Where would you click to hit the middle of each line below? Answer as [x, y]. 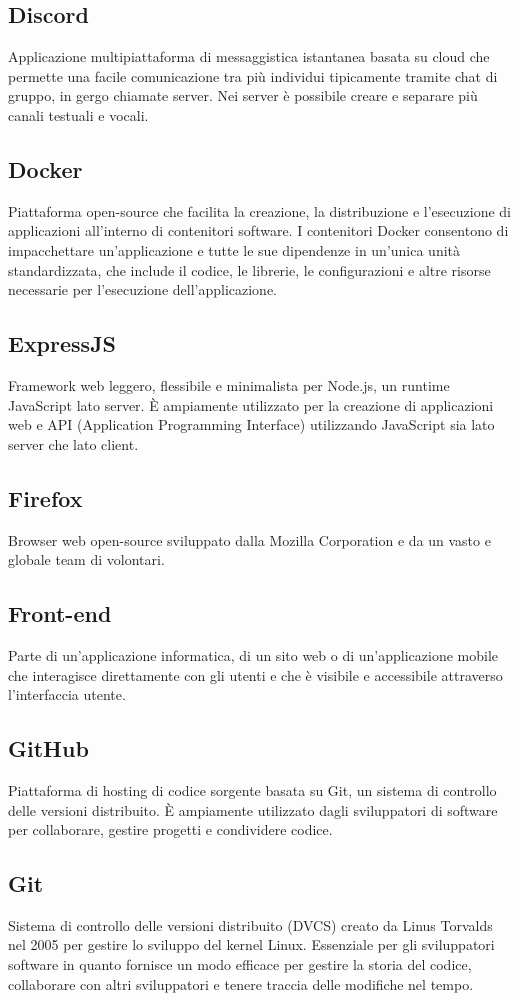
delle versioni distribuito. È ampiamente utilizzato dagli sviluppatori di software [253, 809]
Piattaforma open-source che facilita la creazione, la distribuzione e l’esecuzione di [260, 210]
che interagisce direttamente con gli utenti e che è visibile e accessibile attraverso [255, 674]
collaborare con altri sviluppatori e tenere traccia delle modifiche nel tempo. [241, 983]
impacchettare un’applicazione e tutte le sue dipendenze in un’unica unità [234, 249]
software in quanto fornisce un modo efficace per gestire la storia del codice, [240, 964]
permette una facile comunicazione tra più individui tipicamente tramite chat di [253, 75]
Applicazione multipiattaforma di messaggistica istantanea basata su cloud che [249, 56]
